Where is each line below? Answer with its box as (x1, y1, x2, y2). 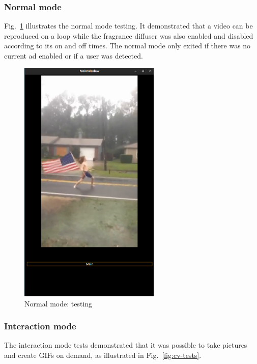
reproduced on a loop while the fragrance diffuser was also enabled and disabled (4, 30, 253, 41)
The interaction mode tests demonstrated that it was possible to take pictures (4, 340, 247, 350)
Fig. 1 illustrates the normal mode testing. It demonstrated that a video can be (4, 20, 253, 31)
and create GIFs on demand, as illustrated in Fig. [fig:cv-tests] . (4, 349, 202, 360)
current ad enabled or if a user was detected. (4, 50, 143, 61)
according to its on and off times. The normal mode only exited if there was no (4, 40, 251, 51)
